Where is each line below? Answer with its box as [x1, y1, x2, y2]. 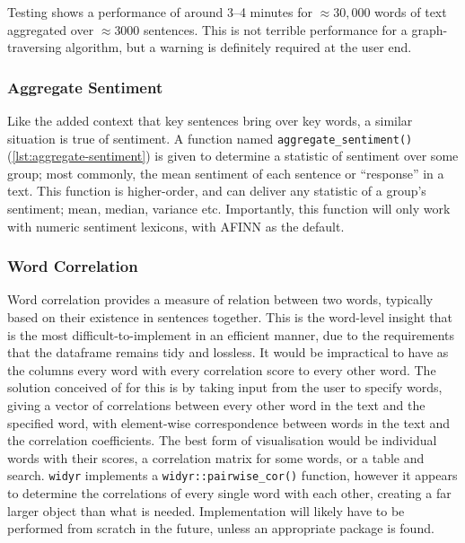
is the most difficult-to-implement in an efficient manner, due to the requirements [7, 325, 455, 344]
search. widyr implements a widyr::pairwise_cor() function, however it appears [7, 466, 458, 485]
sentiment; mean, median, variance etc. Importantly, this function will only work [7, 199, 451, 218]
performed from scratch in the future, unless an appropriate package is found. [7, 519, 434, 538]
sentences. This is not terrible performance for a [144, 20, 408, 39]
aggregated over [7, 20, 94, 39]
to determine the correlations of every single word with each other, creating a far [7, 484, 452, 503]
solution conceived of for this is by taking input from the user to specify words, [7, 378, 443, 397]
